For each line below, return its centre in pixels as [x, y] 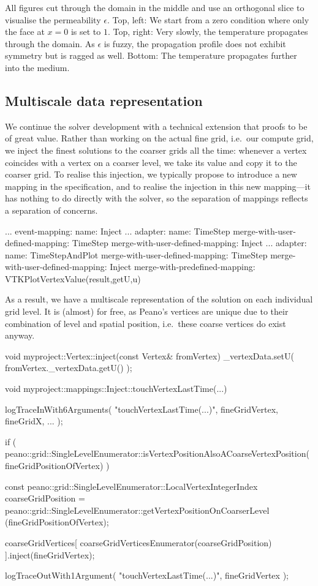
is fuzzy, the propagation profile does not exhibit [195, 43]
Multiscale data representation [104, 100]
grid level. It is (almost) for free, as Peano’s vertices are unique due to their [147, 311]
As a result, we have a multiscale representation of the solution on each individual [159, 299]
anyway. [20, 335]
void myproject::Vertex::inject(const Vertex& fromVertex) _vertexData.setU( [150, 355]
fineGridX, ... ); [34, 421]
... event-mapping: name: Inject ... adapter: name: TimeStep [118, 231]
